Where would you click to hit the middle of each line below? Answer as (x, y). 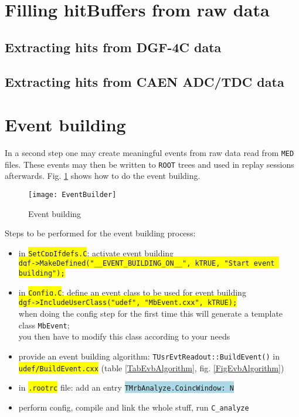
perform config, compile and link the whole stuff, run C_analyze (134, 407)
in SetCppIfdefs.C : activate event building (96, 252)
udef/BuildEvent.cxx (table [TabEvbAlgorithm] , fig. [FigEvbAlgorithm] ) (151, 367)
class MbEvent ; (44, 325)
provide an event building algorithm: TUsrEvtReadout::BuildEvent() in (149, 356)
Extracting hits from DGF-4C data (113, 47)
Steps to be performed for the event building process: (100, 233)
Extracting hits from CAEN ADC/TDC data (145, 81)
